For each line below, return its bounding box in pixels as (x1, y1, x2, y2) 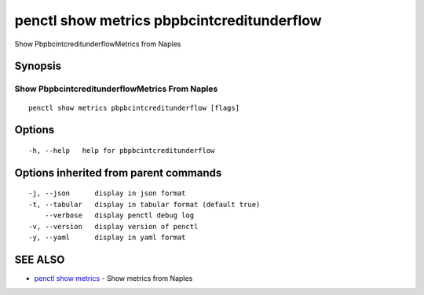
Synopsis (14, 60, 62, 73)
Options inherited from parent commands (14, 166, 222, 180)
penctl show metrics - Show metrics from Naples (34, 273, 193, 282)
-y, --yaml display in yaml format (28, 232, 186, 242)
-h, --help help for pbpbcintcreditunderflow (28, 146, 215, 155)
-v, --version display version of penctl (28, 222, 199, 231)
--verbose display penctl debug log (44, 211, 195, 220)
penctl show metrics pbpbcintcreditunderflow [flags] (28, 103, 239, 112)
